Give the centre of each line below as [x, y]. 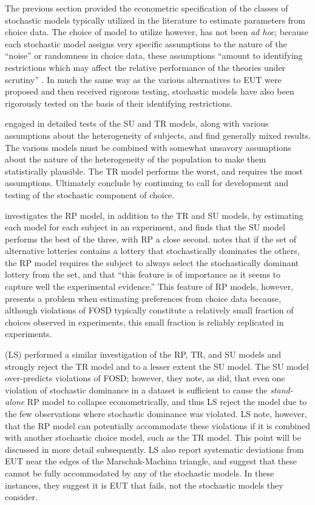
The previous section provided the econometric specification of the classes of [147, 8]
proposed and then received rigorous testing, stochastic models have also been [150, 91]
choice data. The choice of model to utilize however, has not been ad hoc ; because [157, 32]
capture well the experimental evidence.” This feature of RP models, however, [149, 286]
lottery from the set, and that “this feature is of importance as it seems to [143, 274]
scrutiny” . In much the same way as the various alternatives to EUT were [143, 79]
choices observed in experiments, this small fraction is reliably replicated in [144, 322]
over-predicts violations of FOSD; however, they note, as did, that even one [145, 378]
